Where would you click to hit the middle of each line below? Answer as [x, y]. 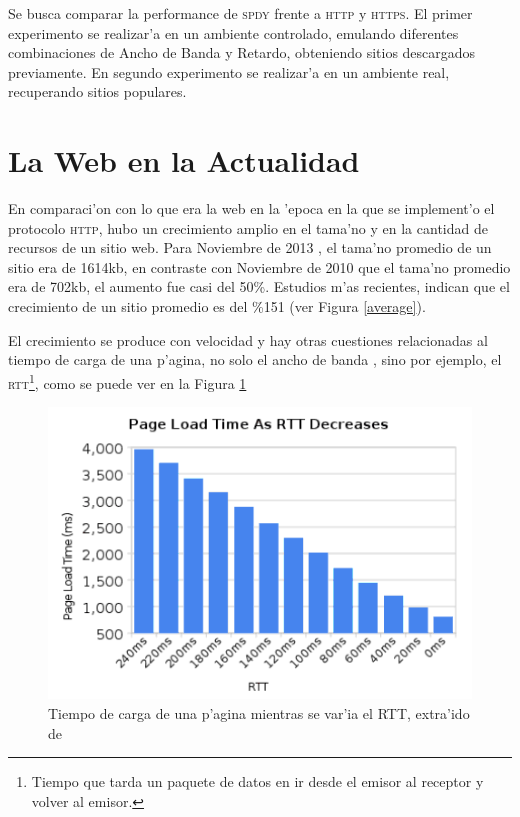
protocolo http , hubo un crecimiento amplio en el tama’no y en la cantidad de [248, 227]
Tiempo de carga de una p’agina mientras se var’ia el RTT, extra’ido [259, 713]
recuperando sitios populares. [97, 91]
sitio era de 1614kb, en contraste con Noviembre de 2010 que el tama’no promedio [259, 266]
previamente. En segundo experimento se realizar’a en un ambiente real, [229, 71]
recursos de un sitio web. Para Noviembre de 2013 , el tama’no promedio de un [250, 247]
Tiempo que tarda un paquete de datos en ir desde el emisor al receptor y [257, 781]
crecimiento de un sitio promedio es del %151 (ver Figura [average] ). [217, 306]
